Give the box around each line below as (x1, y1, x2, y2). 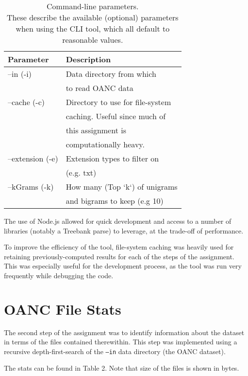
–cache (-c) (8, 96, 45, 107)
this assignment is (66, 125, 126, 136)
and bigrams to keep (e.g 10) (66, 195, 164, 206)
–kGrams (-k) (8, 181, 54, 192)
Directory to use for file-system (66, 96, 171, 107)
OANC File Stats (4, 299, 121, 319)
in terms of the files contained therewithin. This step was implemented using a (4, 337, 237, 347)
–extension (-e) (8, 153, 58, 164)
